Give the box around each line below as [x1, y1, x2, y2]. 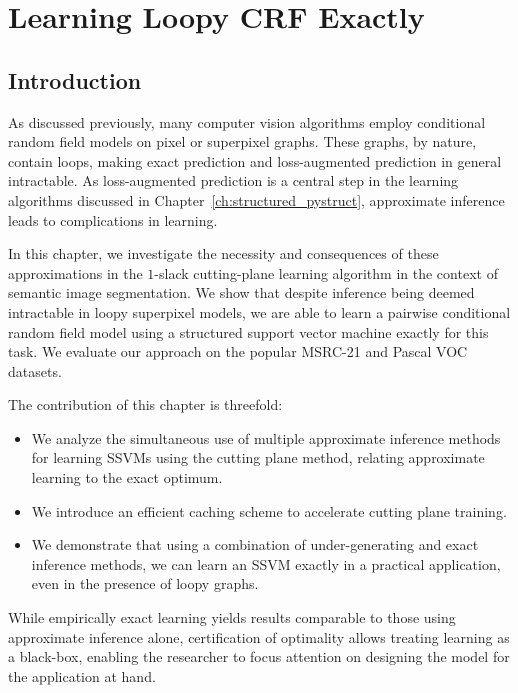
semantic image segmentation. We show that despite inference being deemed [8, 282, 475, 303]
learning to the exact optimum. [31, 467, 223, 488]
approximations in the [8, 262, 143, 283]
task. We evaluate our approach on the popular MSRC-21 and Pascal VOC [8, 341, 468, 362]
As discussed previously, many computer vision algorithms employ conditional [8, 111, 486, 132]
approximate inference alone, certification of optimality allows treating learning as [8, 626, 510, 647]
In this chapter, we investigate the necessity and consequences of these [8, 243, 439, 264]
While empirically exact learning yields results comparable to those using [8, 607, 456, 628]
